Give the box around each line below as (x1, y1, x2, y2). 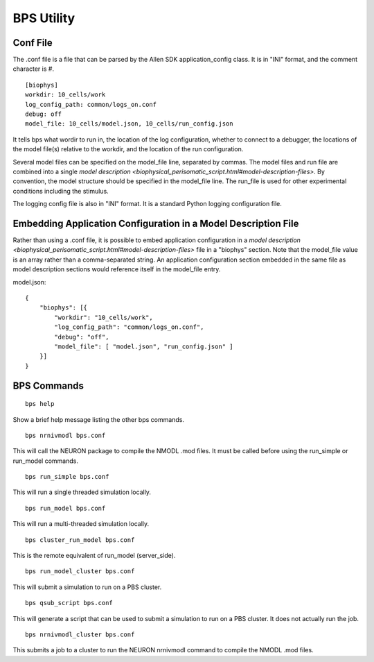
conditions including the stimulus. (12, 187, 109, 195)
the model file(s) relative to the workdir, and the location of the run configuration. (12, 145, 244, 153)
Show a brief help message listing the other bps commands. (12, 415, 185, 423)
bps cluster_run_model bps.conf (25, 536, 135, 544)
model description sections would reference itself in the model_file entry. (12, 265, 221, 273)
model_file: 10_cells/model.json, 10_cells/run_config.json (25, 120, 233, 128)
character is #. (12, 65, 55, 73)
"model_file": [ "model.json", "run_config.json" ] (54, 342, 233, 350)
